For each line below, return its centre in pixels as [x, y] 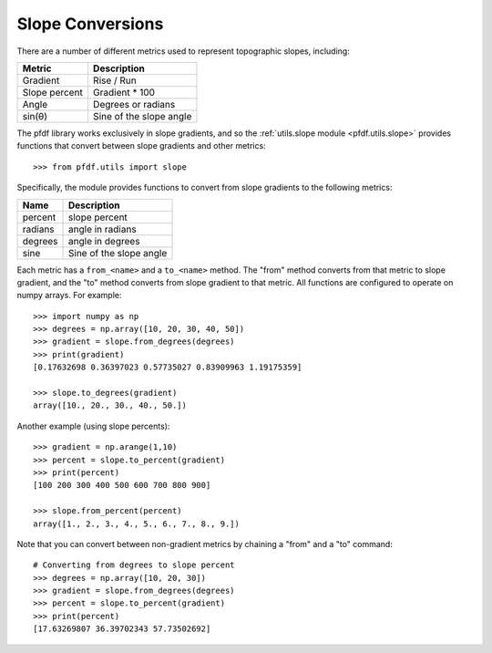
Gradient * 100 [123, 92]
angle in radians [102, 229]
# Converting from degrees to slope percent [134, 565]
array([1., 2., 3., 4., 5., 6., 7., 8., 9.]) [137, 523]
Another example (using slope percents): [93, 426]
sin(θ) [35, 116]
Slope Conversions [90, 24]
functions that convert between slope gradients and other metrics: [141, 146]
